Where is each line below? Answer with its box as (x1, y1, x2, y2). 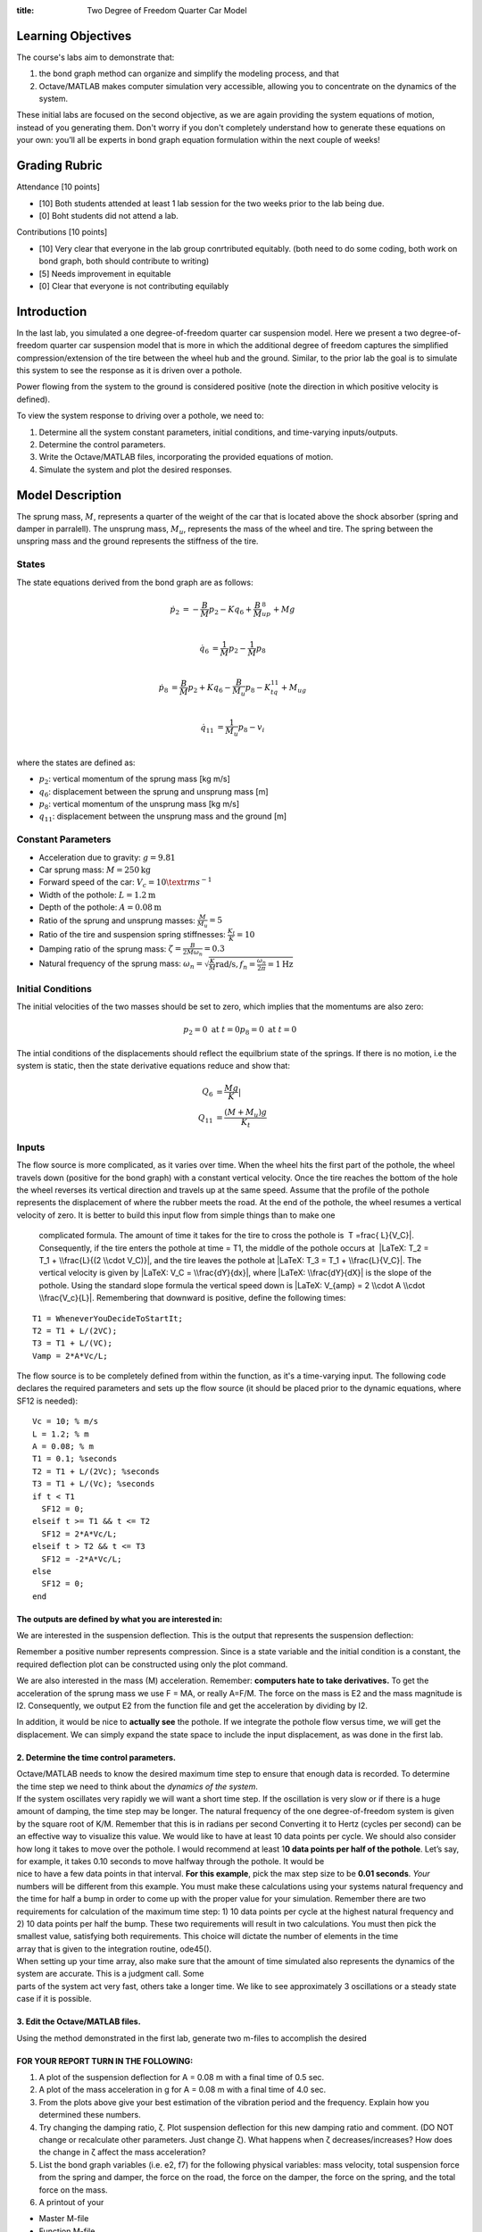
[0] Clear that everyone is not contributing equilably (38, 280, 229, 291)
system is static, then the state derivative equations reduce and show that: (16, 1061, 290, 1071)
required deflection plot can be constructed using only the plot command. (16, 1659, 288, 1670)
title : (16, 5, 35, 15)
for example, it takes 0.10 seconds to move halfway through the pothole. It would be (16, 1855, 325, 1866)
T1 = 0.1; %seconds (32, 1453, 118, 1464)
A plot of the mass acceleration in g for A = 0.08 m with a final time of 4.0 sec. (38, 2085, 327, 2095)
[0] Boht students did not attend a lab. (38, 210, 179, 221)
